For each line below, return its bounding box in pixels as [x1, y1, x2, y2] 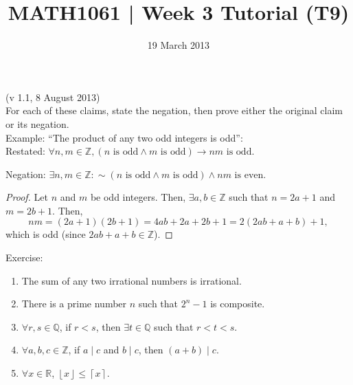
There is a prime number [21, 296, 127, 311]
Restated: [5, 144, 45, 158]
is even [234, 170, 264, 180]
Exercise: [5, 250, 43, 265]
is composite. [210, 296, 265, 311]
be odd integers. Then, [90, 190, 186, 204]
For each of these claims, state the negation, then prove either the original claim [5, 103, 343, 118]
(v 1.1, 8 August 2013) [5, 89, 100, 104]
